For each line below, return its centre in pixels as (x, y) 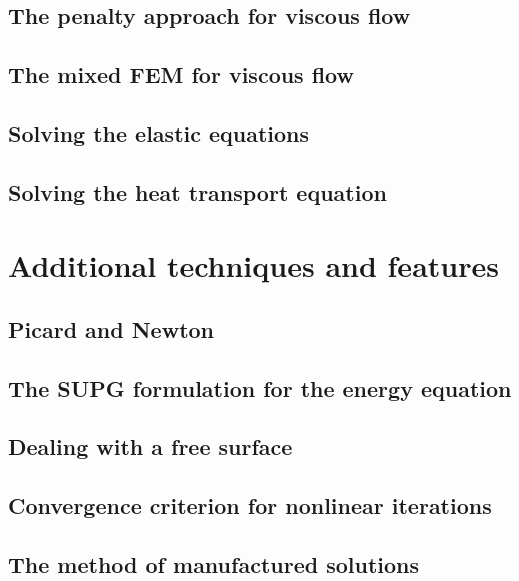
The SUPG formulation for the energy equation (260, 387)
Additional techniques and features (253, 265)
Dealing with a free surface (150, 446)
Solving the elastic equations (159, 132)
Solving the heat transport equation (197, 191)
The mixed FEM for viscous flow (181, 74)
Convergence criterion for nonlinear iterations (250, 505)
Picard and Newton (111, 328)
